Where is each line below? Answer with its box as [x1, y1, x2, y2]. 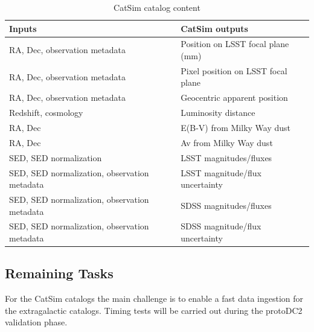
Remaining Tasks [5, 264, 114, 283]
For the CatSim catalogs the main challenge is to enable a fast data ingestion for [5, 292, 304, 305]
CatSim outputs [181, 22, 248, 34]
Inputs [9, 22, 37, 34]
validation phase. [5, 316, 68, 328]
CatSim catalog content [114, 1, 200, 13]
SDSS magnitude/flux [181, 220, 261, 232]
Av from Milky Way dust [181, 136, 273, 148]
